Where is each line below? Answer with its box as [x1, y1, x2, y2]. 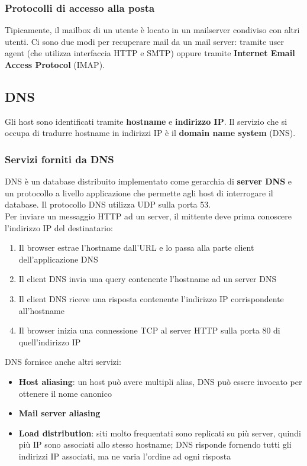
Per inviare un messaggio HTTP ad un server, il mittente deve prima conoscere [5, 209, 292, 222]
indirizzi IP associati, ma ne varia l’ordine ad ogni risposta [18, 449, 231, 462]
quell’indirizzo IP [18, 335, 81, 348]
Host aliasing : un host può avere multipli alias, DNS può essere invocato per [18, 375, 302, 387]
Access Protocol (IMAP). [5, 59, 105, 70]
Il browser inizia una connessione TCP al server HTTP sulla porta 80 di [18, 324, 280, 336]
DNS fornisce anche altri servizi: [5, 355, 121, 368]
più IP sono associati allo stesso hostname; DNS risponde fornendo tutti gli [18, 438, 292, 451]
